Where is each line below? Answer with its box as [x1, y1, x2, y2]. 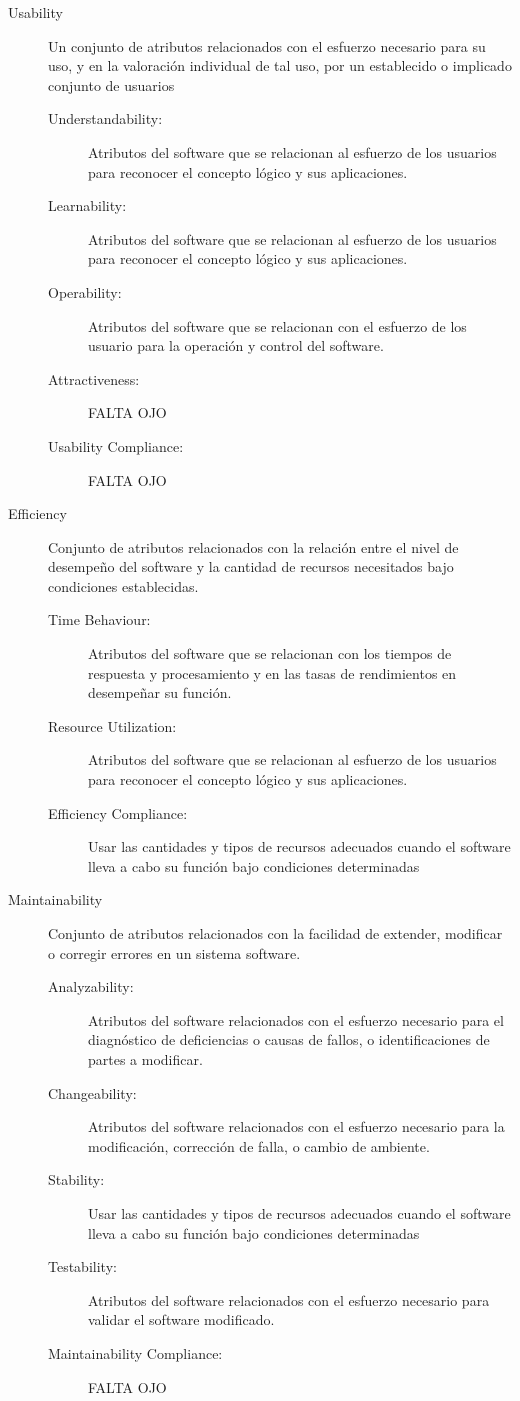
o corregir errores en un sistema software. [48, 942, 301, 963]
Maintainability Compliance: [48, 1342, 223, 1363]
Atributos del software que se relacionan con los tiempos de [88, 643, 452, 664]
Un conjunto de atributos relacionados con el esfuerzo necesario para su [48, 35, 486, 56]
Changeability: [48, 1082, 137, 1103]
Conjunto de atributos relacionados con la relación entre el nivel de [48, 536, 459, 557]
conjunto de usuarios [48, 74, 175, 95]
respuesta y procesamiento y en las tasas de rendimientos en [88, 662, 457, 683]
